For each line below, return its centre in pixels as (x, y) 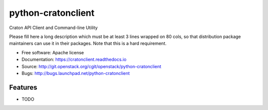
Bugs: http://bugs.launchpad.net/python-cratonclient (76, 73)
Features (23, 87)
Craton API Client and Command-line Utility (53, 28)
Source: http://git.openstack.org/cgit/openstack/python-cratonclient (91, 66)
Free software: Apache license (53, 52)
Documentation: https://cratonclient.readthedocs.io (74, 60)
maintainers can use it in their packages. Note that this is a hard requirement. (88, 43)
